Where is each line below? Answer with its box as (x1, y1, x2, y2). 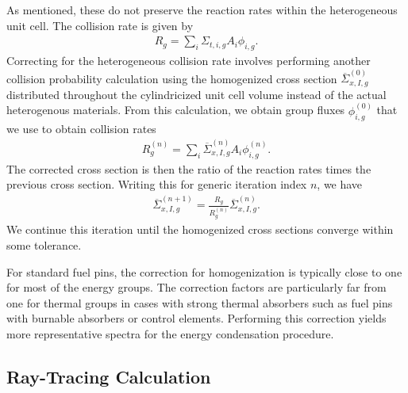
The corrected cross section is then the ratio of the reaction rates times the (6, 160, 371, 177)
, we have (317, 176, 363, 193)
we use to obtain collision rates (6, 120, 156, 136)
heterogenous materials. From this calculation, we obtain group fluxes (6, 101, 345, 118)
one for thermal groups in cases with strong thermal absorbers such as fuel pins (6, 294, 393, 311)
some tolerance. (6, 236, 82, 253)
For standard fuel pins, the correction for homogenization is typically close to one (6, 263, 402, 280)
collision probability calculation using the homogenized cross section (6, 70, 337, 86)
